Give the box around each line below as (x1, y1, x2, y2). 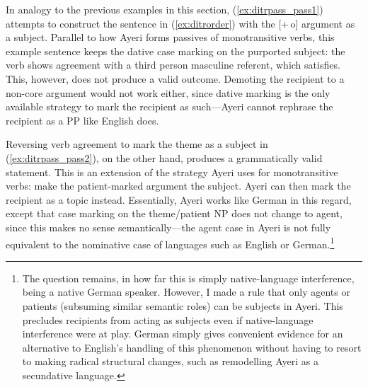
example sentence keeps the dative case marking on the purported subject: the (6, 43, 345, 58)
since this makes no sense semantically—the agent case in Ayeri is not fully (6, 219, 331, 234)
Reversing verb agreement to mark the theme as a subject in (6, 137, 268, 151)
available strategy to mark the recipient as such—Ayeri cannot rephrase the (6, 99, 333, 114)
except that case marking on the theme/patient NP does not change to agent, (6, 206, 343, 221)
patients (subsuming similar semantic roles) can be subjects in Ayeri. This (22, 298, 343, 313)
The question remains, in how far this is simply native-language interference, (22, 270, 355, 285)
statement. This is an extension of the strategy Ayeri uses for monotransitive (6, 164, 338, 179)
